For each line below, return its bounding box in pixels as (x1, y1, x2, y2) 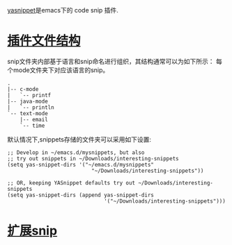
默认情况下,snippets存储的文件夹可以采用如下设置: (7, 135, 152, 144)
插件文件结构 (7, 33, 82, 49)
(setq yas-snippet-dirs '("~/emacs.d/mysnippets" (7, 161, 155, 168)
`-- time (20, 122, 45, 129)
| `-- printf (7, 92, 52, 99)
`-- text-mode (7, 110, 49, 117)
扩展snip (7, 223, 58, 239)
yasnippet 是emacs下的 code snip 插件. (7, 6, 118, 14)
